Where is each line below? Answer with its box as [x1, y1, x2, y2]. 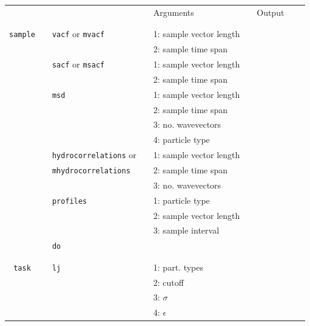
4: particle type [153, 133, 210, 146]
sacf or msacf [52, 57, 105, 70]
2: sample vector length [153, 209, 240, 221]
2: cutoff [153, 276, 184, 288]
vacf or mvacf [52, 27, 105, 40]
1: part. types [153, 260, 203, 273]
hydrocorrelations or [52, 148, 136, 161]
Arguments [153, 5, 194, 18]
